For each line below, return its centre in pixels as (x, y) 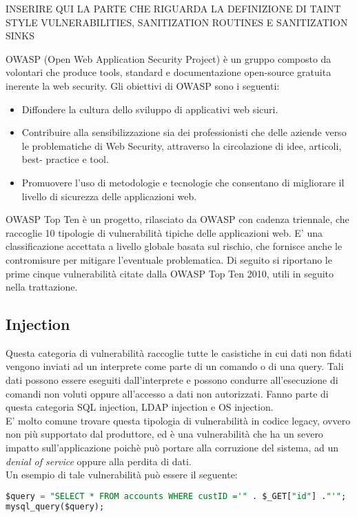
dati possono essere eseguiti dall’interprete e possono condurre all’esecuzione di (172, 380)
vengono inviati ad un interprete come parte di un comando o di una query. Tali (175, 366)
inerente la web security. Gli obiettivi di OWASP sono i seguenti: (143, 85)
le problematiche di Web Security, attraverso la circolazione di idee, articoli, (182, 145)
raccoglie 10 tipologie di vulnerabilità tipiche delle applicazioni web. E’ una (164, 232)
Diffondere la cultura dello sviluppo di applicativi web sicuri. (150, 109)
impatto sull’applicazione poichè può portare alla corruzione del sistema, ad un (172, 448)
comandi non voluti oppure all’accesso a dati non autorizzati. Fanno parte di (167, 393)
